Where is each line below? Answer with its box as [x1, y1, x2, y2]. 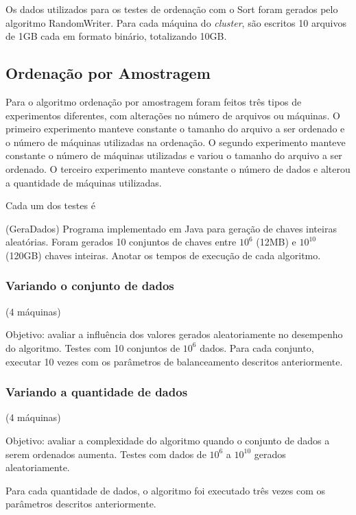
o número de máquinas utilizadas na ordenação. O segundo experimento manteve [5, 134, 346, 149]
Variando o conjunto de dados [5, 277, 174, 294]
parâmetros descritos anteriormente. [5, 496, 156, 511]
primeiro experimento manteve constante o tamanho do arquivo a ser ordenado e [5, 121, 345, 136]
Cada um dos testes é [5, 198, 95, 213]
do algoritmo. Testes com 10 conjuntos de [5, 340, 180, 355]
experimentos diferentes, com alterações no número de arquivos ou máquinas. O [5, 108, 340, 122]
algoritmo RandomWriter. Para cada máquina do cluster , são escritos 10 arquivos [5, 15, 346, 29]
